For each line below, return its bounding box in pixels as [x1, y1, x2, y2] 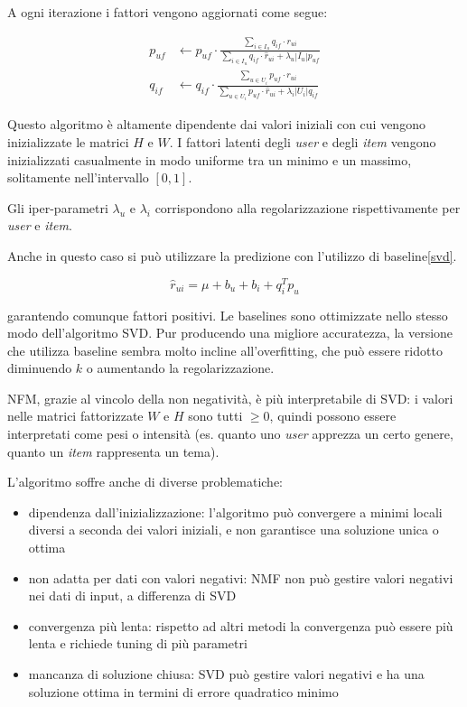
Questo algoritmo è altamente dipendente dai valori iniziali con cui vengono [7, 115, 425, 134]
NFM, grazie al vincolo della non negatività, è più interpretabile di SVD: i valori [7, 388, 453, 407]
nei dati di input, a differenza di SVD [28, 586, 237, 605]
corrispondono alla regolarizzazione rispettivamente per [154, 198, 461, 217]
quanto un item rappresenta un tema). [7, 442, 219, 460]
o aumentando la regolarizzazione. [86, 358, 275, 377]
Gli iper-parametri [7, 198, 108, 217]
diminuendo [7, 358, 72, 377]
